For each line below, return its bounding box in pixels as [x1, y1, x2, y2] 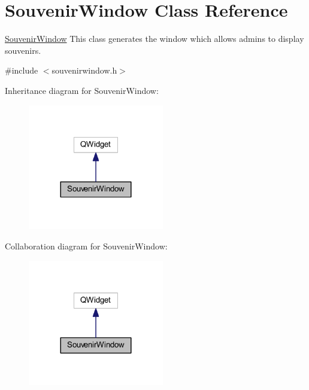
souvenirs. [5, 44, 41, 56]
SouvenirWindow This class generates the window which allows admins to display [5, 32, 304, 45]
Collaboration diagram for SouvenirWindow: [5, 240, 168, 252]
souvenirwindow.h [51, 64, 117, 77]
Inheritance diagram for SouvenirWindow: [5, 84, 159, 96]
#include [5, 64, 38, 77]
